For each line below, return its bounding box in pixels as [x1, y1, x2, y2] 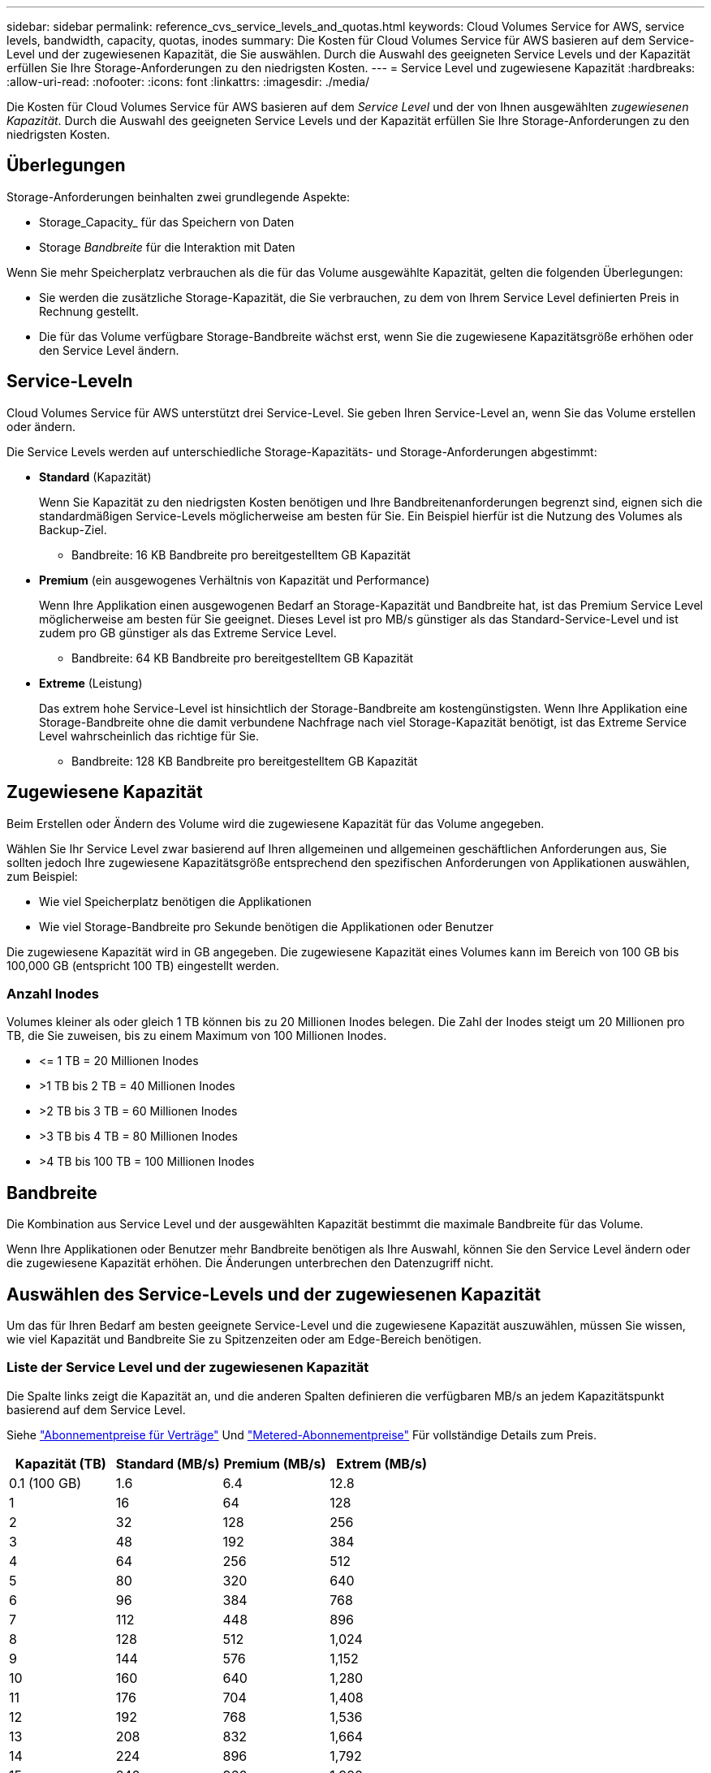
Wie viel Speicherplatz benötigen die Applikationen [39, 894, 312, 908]
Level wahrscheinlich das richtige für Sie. [39, 728, 259, 743]
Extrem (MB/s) [336, 1455, 428, 1472]
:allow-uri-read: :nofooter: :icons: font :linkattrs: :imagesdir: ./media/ [6, 75, 370, 88]
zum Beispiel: [6, 869, 78, 883]
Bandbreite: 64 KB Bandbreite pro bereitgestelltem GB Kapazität [71, 650, 414, 665]
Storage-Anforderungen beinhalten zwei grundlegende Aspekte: [6, 189, 351, 204]
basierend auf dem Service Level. [6, 1402, 186, 1417]
